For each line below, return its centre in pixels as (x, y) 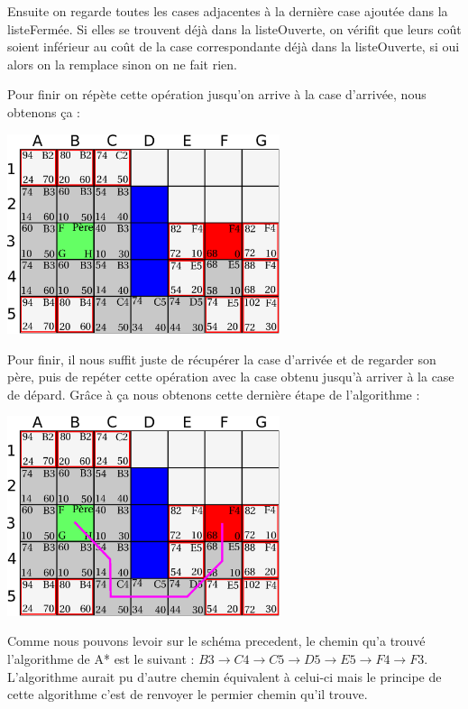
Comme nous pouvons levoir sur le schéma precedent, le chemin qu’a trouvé (216, 641)
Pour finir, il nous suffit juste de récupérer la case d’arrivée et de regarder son (222, 359)
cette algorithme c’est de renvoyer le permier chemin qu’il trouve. (188, 694)
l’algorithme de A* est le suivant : (101, 659)
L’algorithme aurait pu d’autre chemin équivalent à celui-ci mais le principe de (225, 676)
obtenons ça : (44, 111)
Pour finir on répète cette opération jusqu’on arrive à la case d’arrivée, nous (217, 94)
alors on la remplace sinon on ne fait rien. (122, 64)
